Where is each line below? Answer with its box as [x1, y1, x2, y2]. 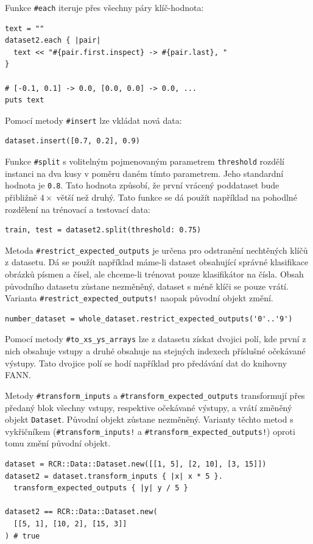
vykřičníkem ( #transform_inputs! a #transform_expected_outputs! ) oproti [5, 424, 295, 437]
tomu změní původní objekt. [5, 437, 111, 449]
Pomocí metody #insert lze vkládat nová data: [5, 113, 182, 126]
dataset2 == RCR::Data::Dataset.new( [5, 507, 158, 517]
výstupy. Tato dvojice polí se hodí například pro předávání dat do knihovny [5, 356, 287, 369]
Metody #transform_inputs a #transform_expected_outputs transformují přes [5, 388, 305, 401]
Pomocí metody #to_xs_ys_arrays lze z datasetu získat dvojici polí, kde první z [5, 332, 306, 345]
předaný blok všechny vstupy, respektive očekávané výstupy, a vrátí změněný [5, 401, 292, 413]
